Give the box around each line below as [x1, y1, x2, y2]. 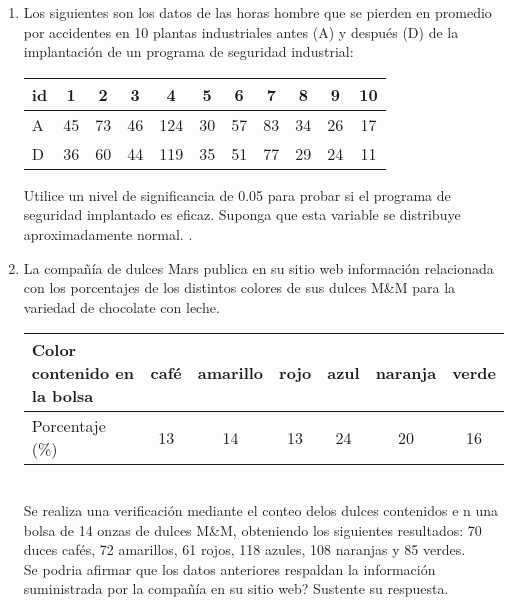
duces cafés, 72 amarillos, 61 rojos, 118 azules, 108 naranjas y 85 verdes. [23, 539, 466, 560]
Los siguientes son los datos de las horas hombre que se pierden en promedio [23, 2, 492, 22]
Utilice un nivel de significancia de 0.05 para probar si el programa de [23, 184, 451, 205]
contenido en [31, 361, 135, 385]
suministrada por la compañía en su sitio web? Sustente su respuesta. [23, 578, 449, 599]
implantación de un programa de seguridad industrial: [23, 41, 354, 62]
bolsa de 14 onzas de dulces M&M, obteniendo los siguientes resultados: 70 [23, 519, 482, 540]
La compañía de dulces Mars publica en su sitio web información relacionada [23, 257, 494, 278]
